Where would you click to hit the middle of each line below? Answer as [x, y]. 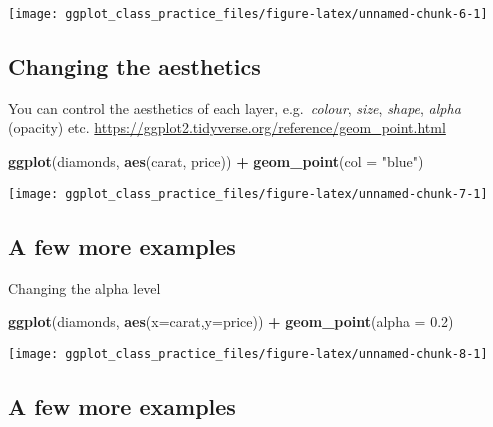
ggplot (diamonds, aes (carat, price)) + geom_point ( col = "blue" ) [216, 161]
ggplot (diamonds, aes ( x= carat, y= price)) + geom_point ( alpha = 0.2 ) [231, 321]
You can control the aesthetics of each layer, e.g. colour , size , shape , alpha [234, 107]
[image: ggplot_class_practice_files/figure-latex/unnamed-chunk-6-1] [248, 14]
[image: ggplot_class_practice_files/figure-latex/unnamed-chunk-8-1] [248, 353]
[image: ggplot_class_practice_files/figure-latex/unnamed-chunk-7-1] [248, 193]
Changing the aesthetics [134, 66]
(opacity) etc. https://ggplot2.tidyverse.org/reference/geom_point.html [227, 127]
